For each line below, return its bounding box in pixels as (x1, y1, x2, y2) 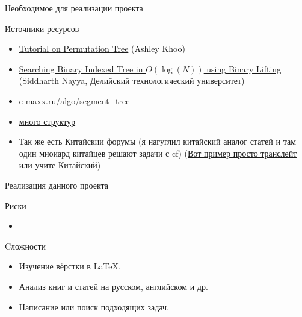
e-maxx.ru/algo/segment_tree (19, 94, 130, 107)
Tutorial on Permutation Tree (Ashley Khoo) (19, 42, 185, 55)
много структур (19, 115, 76, 127)
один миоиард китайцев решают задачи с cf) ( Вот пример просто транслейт (19, 146, 297, 159)
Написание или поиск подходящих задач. (19, 300, 169, 313)
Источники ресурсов (5, 22, 79, 34)
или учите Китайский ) (19, 158, 101, 171)
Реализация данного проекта (5, 178, 109, 191)
